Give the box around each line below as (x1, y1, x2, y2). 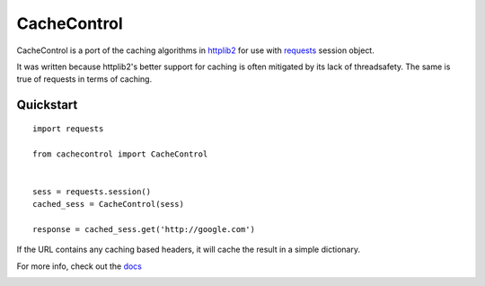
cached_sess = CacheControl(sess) (32, 199, 184, 210)
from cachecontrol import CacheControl (32, 148, 208, 159)
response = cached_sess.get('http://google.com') (32, 224, 256, 234)
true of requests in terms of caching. (16, 74, 153, 85)
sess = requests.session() (32, 186, 152, 197)
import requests (32, 123, 104, 134)
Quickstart (16, 97, 78, 112)
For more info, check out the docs (16, 261, 143, 272)
